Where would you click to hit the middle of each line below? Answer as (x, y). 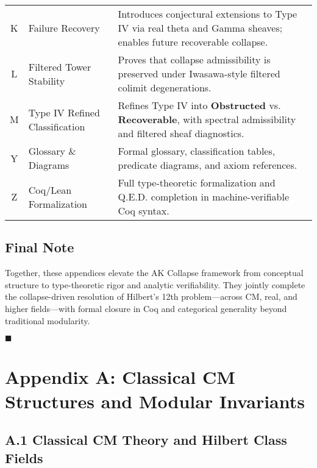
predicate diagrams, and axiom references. (208, 165)
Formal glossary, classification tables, (197, 151)
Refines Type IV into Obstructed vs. (199, 105)
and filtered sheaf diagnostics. (181, 133)
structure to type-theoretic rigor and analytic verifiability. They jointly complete (155, 284)
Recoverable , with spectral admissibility (207, 119)
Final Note (40, 247)
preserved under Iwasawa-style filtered (199, 73)
